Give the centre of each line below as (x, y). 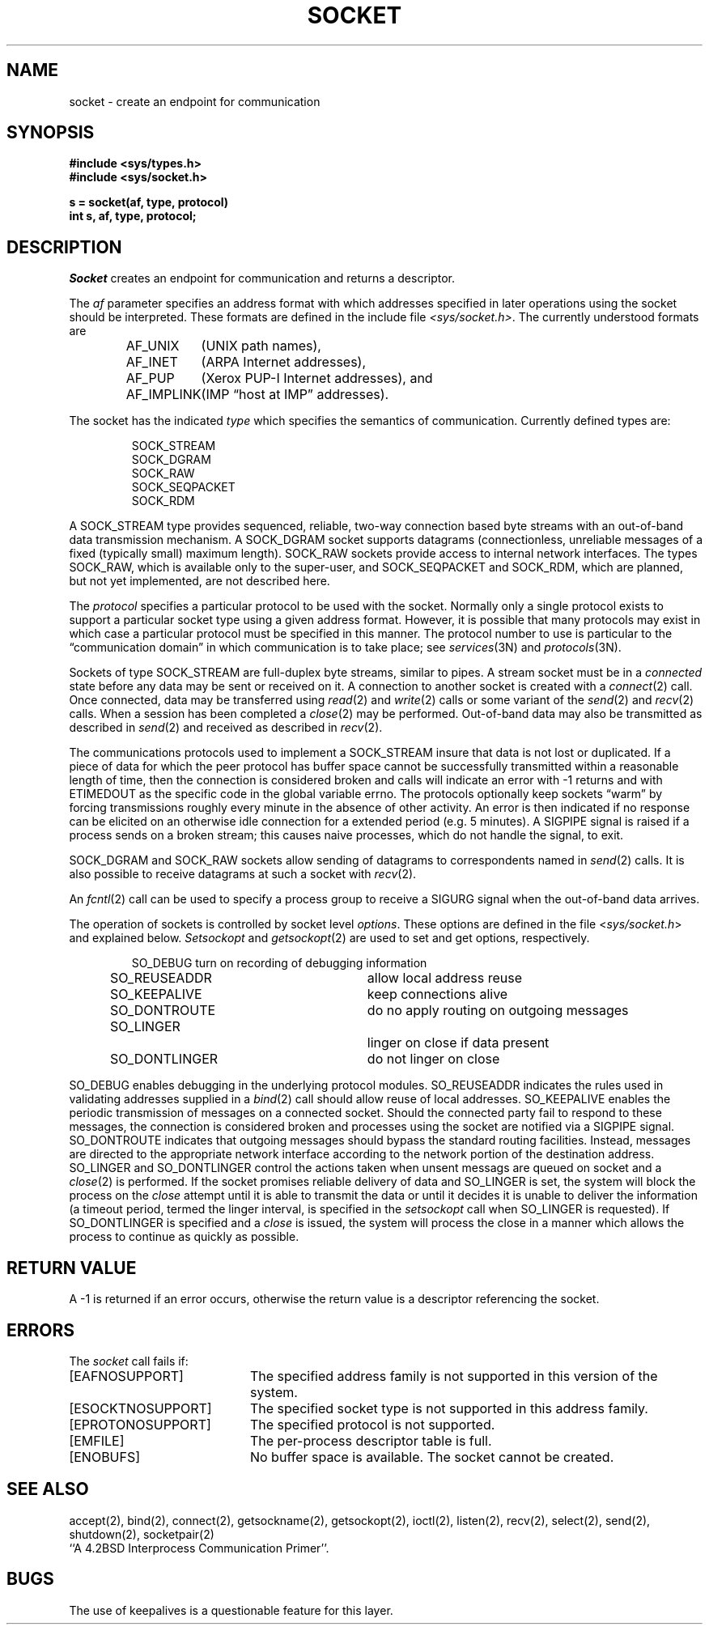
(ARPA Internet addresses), (284, 362)
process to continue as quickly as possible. (184, 1237)
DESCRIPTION (64, 247)
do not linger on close (433, 1059)
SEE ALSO (48, 1489)
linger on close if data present (458, 1043)
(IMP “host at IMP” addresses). (295, 395)
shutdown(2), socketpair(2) (142, 1534)
